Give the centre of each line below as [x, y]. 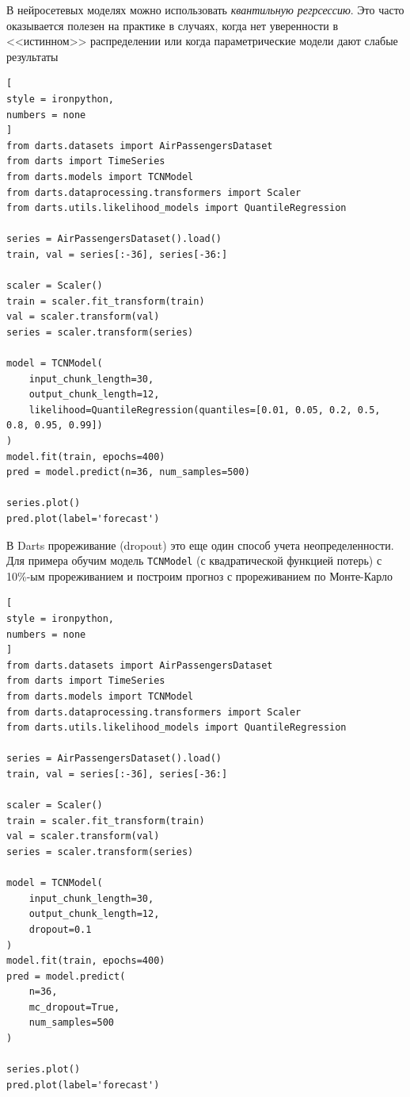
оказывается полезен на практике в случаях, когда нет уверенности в [173, 25]
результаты [32, 56]
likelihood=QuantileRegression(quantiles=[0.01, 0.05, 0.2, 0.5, [205, 410]
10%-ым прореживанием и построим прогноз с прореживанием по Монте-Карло [199, 575]
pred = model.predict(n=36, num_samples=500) [128, 472]
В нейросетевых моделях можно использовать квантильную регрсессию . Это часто [205, 10]
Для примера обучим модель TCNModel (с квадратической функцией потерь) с [194, 560]
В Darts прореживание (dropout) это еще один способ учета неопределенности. [200, 545]
